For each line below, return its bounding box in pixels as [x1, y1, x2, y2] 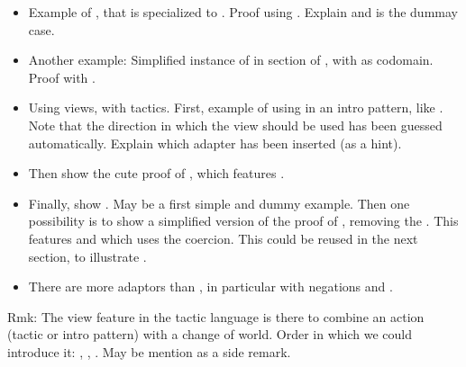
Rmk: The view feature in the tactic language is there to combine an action [7, 307, 425, 326]
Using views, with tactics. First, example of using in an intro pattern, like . [28, 98, 443, 117]
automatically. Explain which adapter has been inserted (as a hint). [28, 133, 402, 152]
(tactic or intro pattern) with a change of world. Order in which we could [7, 325, 413, 344]
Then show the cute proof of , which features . [28, 164, 285, 183]
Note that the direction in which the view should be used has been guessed [28, 115, 443, 134]
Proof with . [28, 67, 96, 86]
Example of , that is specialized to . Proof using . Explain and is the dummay [28, 3, 458, 21]
